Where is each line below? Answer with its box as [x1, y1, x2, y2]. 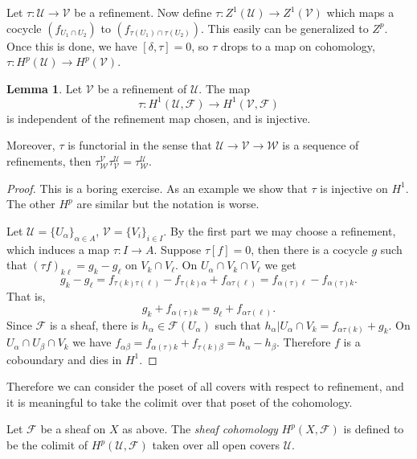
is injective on [320, 179, 388, 196]
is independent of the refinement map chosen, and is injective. [6, 109, 311, 126]
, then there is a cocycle [251, 240, 368, 257]
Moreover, [6, 137, 55, 154]
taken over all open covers [152, 436, 280, 453]
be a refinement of [97, 80, 187, 96]
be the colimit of [6, 436, 88, 453]
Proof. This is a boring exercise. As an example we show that [6, 179, 308, 196]
